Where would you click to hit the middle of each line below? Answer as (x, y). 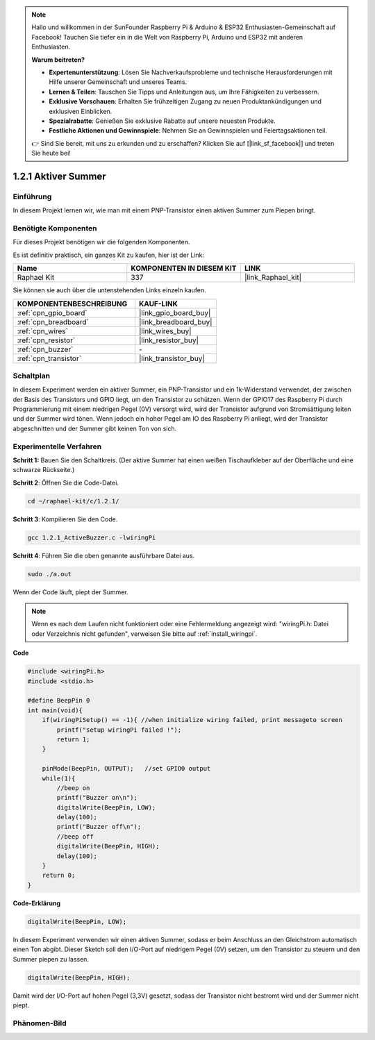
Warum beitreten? (58, 60)
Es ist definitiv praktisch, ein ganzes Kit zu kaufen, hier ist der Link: (109, 255)
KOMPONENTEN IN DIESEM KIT (184, 269)
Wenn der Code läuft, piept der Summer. (70, 592)
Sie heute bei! (51, 153)
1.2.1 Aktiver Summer (60, 176)
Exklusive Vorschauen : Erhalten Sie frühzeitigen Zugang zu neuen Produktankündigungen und (185, 101)
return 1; (73, 739)
